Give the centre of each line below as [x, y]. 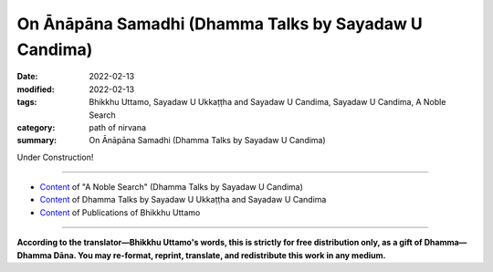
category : [36, 127]
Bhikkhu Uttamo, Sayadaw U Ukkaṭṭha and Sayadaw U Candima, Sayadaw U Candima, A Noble [267, 102]
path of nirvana [117, 127]
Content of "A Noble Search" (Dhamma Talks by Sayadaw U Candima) [171, 187]
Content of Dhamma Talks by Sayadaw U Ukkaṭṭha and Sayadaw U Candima [183, 200]
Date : [27, 77]
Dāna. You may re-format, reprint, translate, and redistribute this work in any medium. [220, 255]
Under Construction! [55, 157]
